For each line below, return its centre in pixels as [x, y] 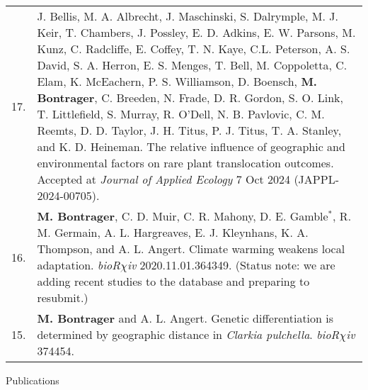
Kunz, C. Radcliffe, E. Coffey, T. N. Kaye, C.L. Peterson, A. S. [194, 49]
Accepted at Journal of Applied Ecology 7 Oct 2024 [164, 179]
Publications [33, 380]
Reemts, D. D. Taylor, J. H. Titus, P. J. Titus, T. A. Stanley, [189, 130]
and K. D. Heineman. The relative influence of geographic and [191, 146]
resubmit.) [63, 297]
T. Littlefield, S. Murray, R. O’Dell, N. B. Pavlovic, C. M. [181, 114]
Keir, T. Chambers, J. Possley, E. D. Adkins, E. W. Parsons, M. [196, 32]
